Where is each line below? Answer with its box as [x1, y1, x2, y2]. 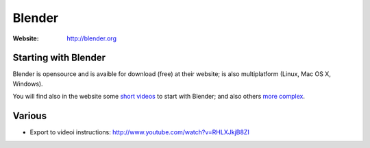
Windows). [12, 79, 44, 88]
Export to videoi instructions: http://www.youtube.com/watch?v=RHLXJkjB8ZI [29, 128, 249, 136]
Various [12, 110, 47, 122]
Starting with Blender [12, 52, 106, 64]
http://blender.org [66, 34, 116, 42]
